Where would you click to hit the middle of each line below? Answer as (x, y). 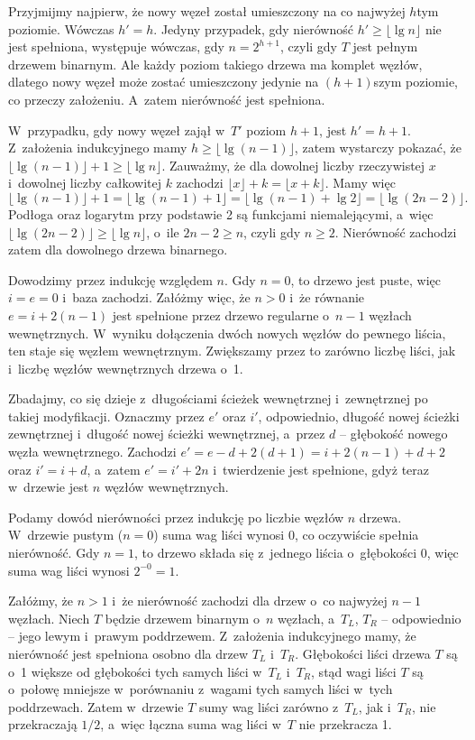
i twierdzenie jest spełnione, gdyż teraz (321, 469)
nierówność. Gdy (54, 553)
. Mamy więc (360, 183)
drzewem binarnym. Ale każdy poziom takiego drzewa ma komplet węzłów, (215, 64)
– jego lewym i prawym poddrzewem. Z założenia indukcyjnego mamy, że (212, 636)
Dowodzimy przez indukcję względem (110, 279)
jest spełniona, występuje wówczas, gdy (116, 46)
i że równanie (327, 297)
